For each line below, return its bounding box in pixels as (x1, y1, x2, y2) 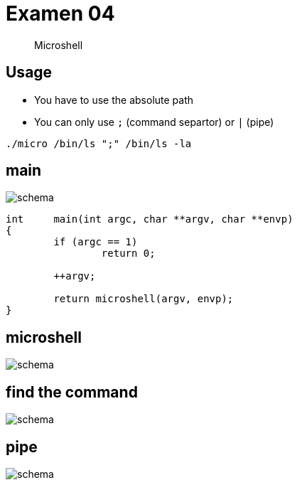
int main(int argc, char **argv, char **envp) (6, 213, 293, 225)
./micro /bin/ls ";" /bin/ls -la (6, 137, 192, 149)
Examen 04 (6, 1, 115, 26)
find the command (6, 383, 138, 401)
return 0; (101, 247, 156, 260)
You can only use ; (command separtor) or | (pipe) (34, 115, 274, 128)
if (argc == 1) (53, 236, 138, 248)
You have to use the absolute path (34, 93, 194, 106)
